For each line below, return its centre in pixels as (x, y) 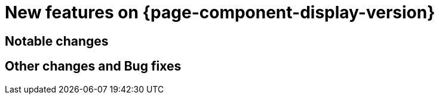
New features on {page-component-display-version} (220, 12)
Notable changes (57, 41)
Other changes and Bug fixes (93, 66)
